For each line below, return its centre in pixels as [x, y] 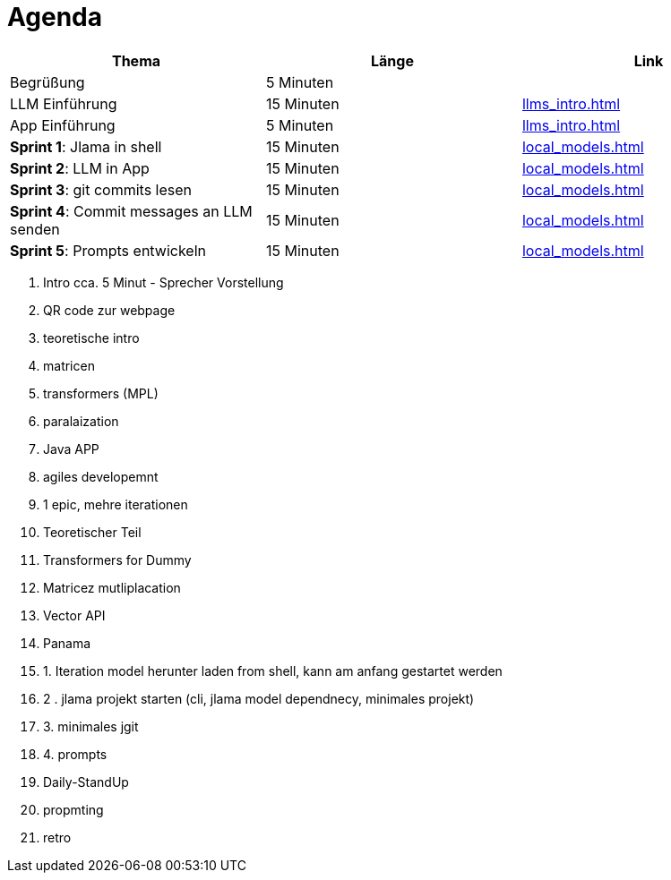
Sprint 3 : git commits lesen [101, 189]
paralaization [81, 421]
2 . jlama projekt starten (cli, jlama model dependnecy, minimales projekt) [259, 698]
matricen [69, 365]
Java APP [71, 449]
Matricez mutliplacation [112, 587]
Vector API [74, 615]
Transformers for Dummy [117, 560]
